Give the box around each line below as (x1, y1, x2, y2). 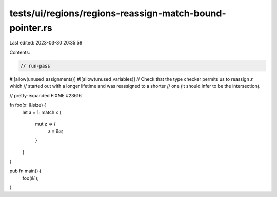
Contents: (9, 49, 30, 55)
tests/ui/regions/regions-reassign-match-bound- (9, 8, 227, 19)
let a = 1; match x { (22, 109, 62, 115)
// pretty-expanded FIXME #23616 (9, 93, 82, 99)
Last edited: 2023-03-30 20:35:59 (9, 40, 83, 46)
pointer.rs (9, 22, 52, 33)
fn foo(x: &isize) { (9, 102, 46, 108)
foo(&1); (22, 175, 39, 181)
